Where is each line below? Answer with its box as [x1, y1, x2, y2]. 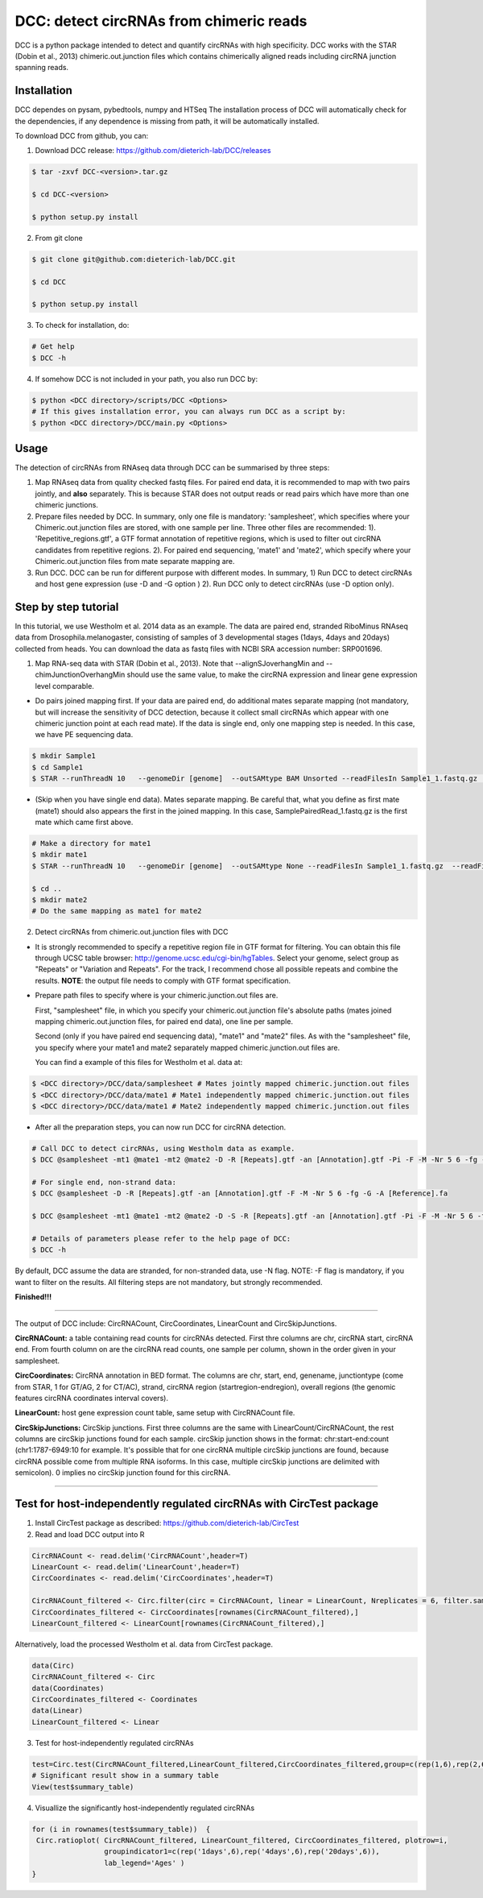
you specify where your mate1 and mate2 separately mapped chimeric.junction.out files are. [35, 1042, 341, 1052]
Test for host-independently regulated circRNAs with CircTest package [14, 1497, 379, 1511]
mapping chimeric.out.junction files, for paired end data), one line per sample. [35, 1017, 294, 1026]
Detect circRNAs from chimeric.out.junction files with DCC [35, 927, 229, 937]
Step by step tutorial [14, 600, 119, 614]
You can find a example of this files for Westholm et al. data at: [35, 1058, 243, 1067]
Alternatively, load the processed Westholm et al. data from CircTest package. [14, 1639, 274, 1649]
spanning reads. [14, 63, 68, 73]
